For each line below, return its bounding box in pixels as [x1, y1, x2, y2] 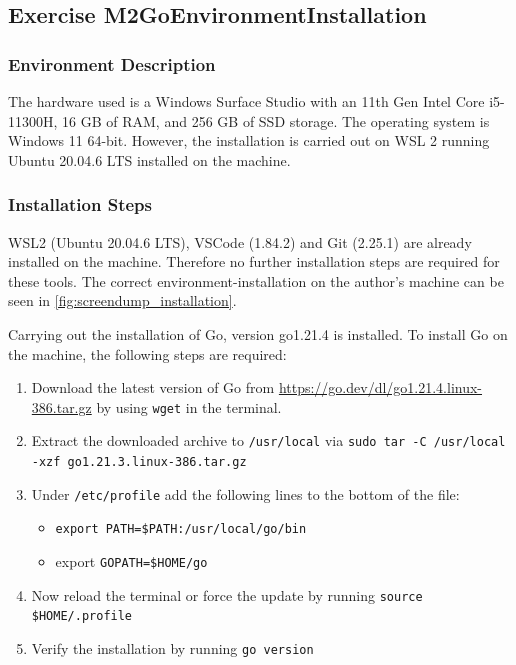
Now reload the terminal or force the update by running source [31, 584, 423, 605]
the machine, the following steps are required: [8, 343, 287, 364]
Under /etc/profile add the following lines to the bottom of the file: [31, 483, 460, 504]
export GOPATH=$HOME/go [55, 551, 208, 572]
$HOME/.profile [31, 609, 133, 624]
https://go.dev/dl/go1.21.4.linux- [278, 377, 483, 398]
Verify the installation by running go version [31, 638, 314, 658]
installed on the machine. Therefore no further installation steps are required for [8, 251, 500, 272]
